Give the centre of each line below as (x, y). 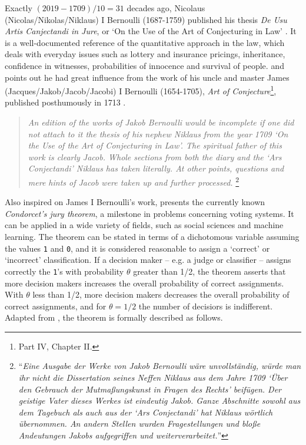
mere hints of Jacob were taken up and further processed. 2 (134, 181)
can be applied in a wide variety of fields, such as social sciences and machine (144, 225)
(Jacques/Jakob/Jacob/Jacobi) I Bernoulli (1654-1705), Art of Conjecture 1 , (141, 90)
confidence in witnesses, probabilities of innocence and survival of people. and (144, 65)
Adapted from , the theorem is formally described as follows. (114, 317)
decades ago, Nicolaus (166, 8)
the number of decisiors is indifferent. (206, 306)
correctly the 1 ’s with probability (64, 271)
